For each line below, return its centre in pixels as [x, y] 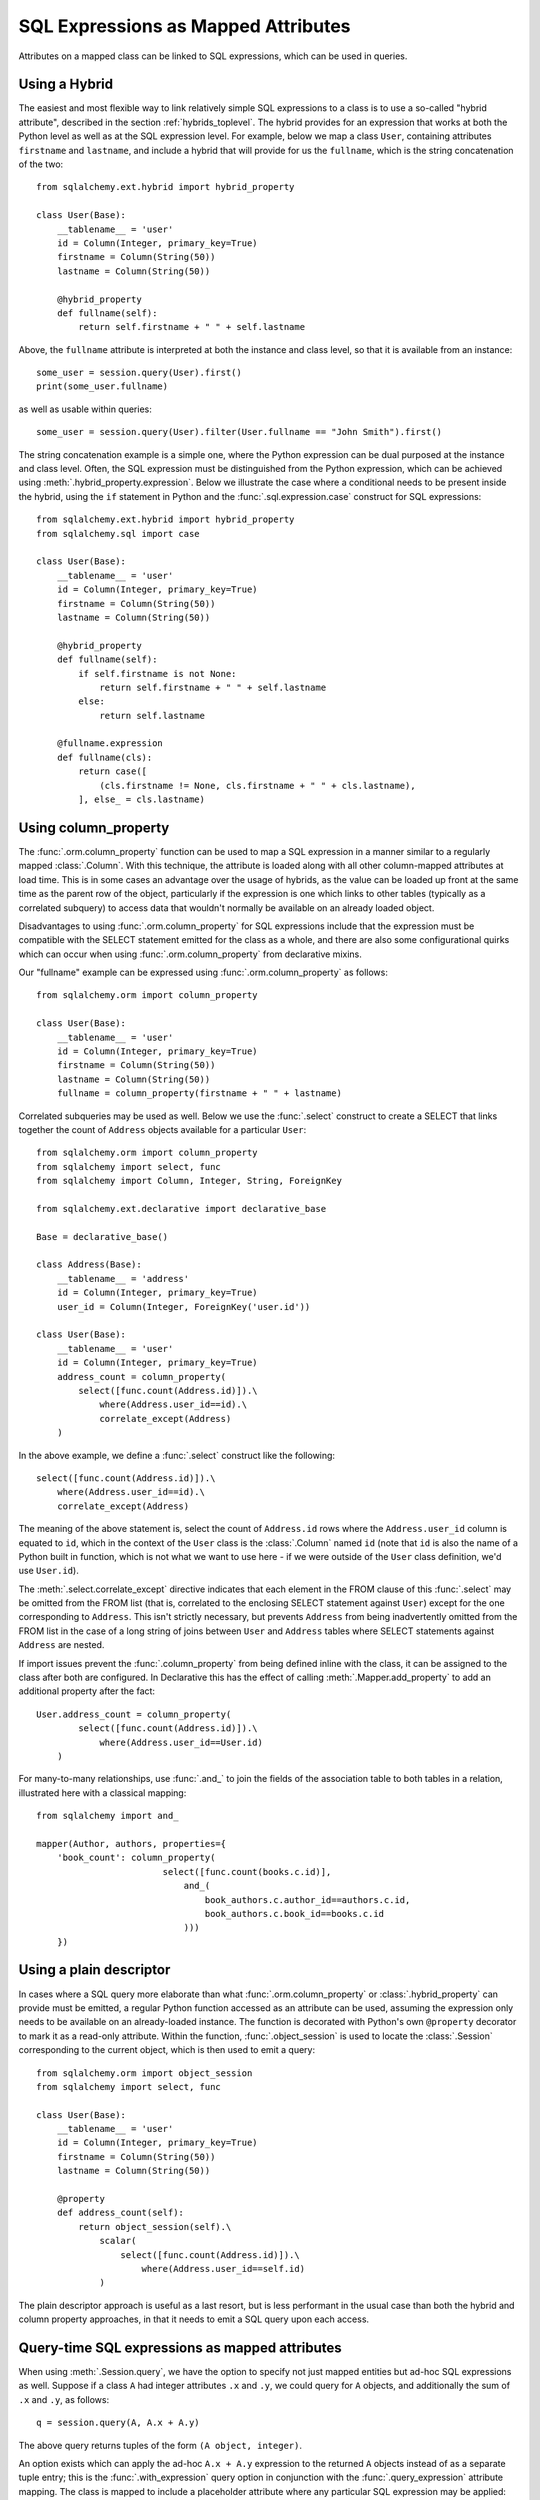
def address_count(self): [120, 2213]
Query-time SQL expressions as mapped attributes [180, 2347]
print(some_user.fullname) [102, 386]
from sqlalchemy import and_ [107, 1816]
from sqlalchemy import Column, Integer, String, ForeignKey [189, 1181]
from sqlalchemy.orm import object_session [144, 2073]
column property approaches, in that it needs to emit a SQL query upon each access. [194, 2319]
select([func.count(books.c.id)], [247, 1871]
